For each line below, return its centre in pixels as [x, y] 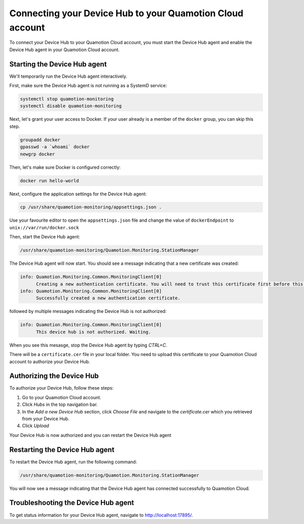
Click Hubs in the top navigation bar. [60, 405]
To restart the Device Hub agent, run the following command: [73, 462]
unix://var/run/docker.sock [44, 228]
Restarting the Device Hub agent [62, 450]
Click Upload [35, 426]
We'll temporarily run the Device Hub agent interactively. [68, 76]
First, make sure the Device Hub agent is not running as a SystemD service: [88, 86]
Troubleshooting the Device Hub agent [72, 503]
